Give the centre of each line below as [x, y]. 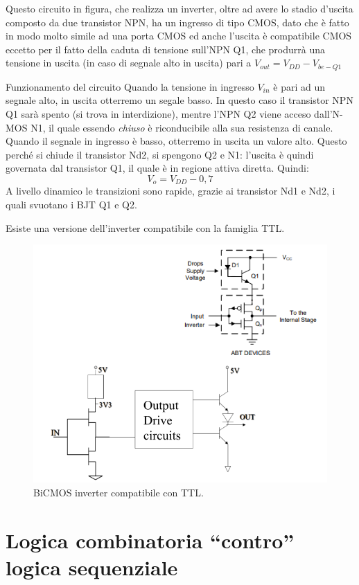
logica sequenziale [92, 567]
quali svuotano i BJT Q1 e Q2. [71, 205]
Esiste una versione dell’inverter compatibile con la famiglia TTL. [145, 227]
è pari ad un [299, 86]
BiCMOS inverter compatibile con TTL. [119, 493]
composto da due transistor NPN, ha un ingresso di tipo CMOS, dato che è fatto [177, 22]
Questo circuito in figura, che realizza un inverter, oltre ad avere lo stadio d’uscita [179, 8]
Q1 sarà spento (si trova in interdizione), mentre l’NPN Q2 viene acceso [158, 114]
